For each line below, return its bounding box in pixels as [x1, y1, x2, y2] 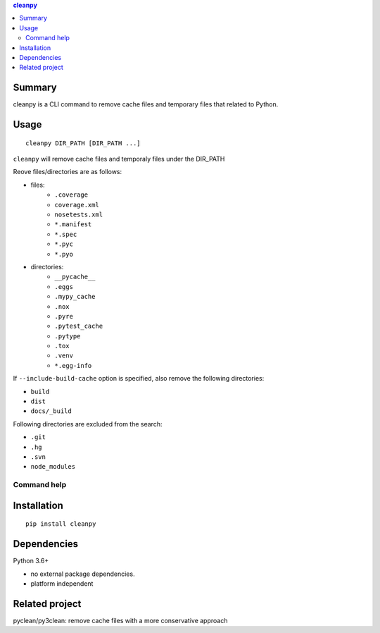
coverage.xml [54, 201, 100, 209]
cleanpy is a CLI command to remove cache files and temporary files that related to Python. [13, 100, 279, 109]
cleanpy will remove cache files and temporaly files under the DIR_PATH [13, 155, 225, 164]
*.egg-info [54, 362, 92, 369]
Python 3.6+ [13, 557, 49, 565]
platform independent [30, 579, 94, 588]
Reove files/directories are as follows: [13, 168, 122, 176]
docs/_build [30, 407, 72, 415]
